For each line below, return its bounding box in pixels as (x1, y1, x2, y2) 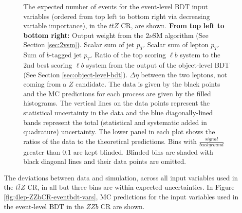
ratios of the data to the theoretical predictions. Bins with (23, 136, 197, 146)
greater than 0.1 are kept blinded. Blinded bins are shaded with (23, 146, 213, 157)
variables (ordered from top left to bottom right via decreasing (23, 11, 210, 21)
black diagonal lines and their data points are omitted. (23, 156, 186, 166)
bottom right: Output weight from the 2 (23, 30, 149, 40)
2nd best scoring (23, 59, 73, 70)
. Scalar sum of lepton (143, 39, 209, 50)
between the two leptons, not (141, 69, 227, 79)
